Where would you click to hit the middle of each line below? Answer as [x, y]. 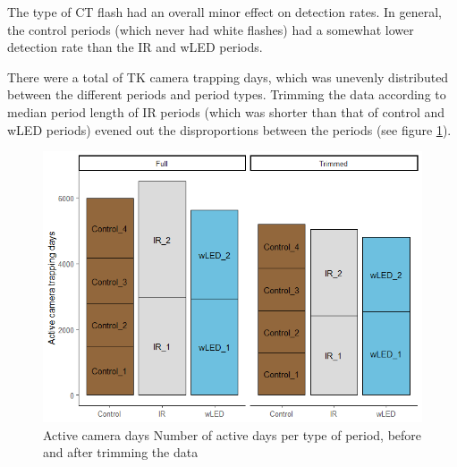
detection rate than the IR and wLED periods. [135, 47]
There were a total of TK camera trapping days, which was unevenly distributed [228, 76]
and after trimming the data [121, 452]
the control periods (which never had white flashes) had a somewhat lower [211, 29]
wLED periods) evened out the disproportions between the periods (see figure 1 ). [229, 129]
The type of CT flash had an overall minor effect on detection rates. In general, [224, 12]
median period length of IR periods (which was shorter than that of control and [226, 111]
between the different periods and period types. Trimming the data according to [227, 94]
